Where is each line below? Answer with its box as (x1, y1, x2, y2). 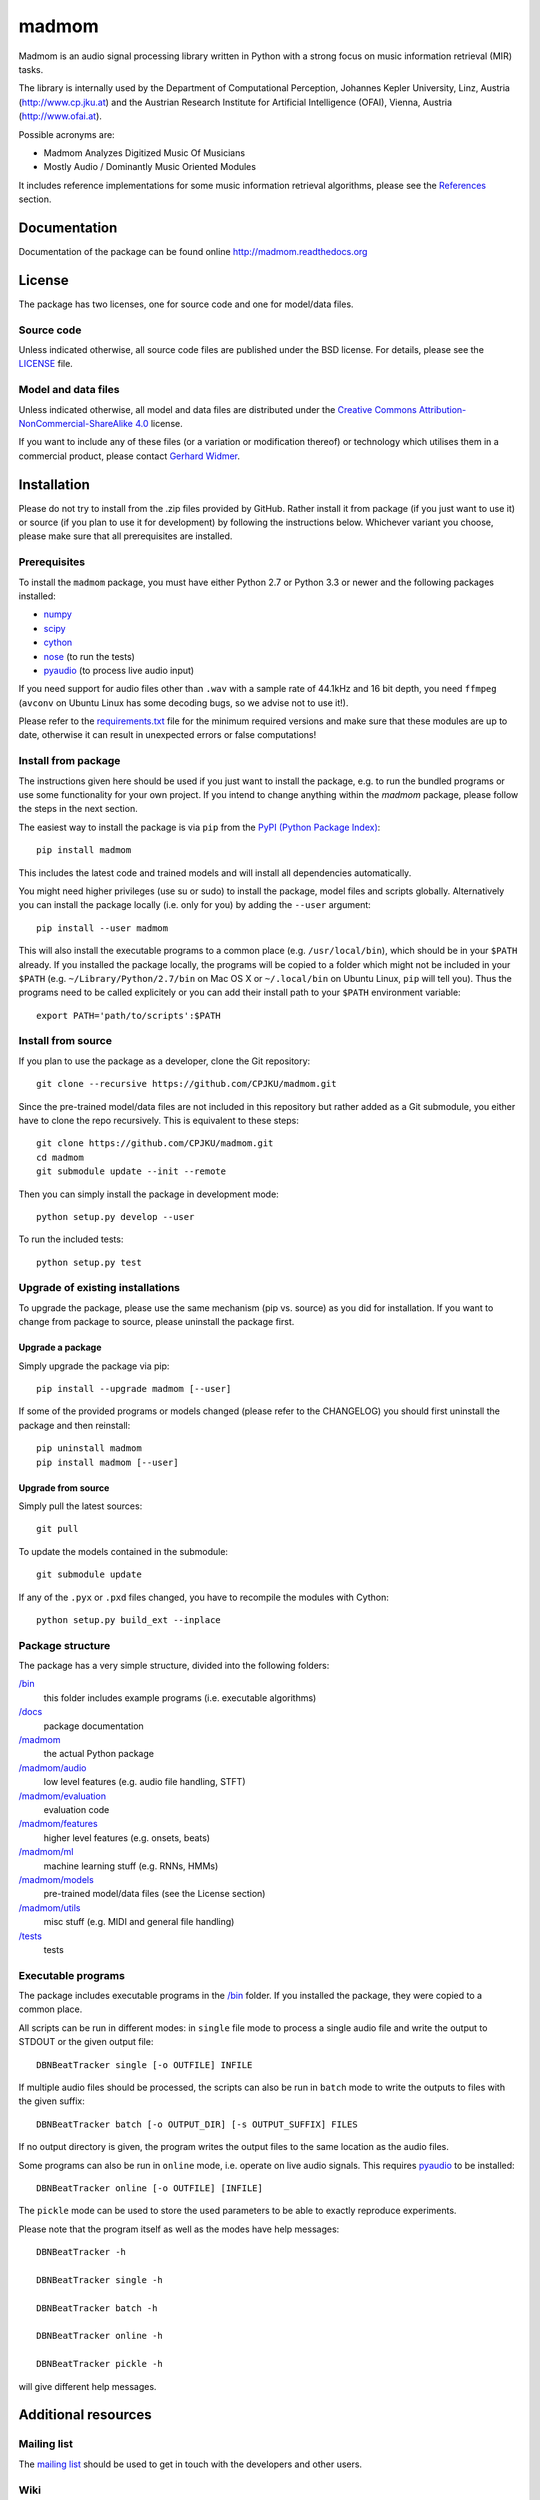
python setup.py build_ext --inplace (36, 1614, 222, 1625)
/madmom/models (18, 1873, 94, 1885)
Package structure (18, 1638, 111, 1652)
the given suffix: (18, 2095, 85, 2107)
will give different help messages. (18, 2380, 157, 2392)
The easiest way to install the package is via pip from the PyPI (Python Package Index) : (18, 821, 381, 833)
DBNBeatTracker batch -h (36, 2302, 158, 2314)
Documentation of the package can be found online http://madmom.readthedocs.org (18, 245, 368, 257)
